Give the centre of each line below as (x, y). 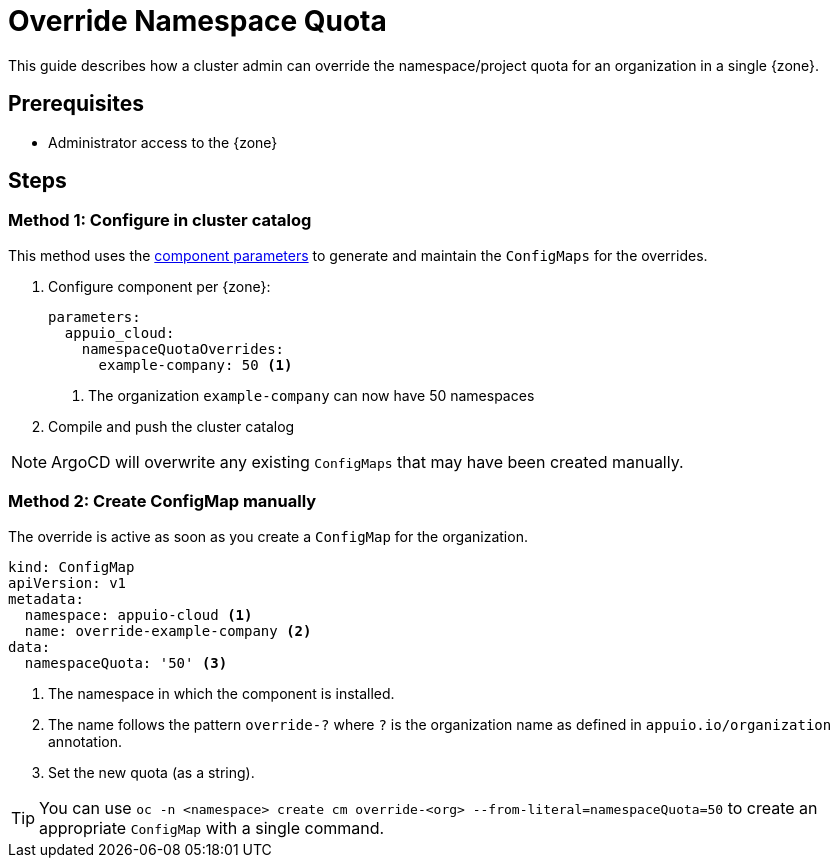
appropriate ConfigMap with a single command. (212, 827)
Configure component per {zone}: (159, 286)
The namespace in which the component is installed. (221, 693)
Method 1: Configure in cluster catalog (160, 220)
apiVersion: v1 (67, 582)
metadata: (46, 598)
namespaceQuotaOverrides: (183, 348)
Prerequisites (76, 104)
